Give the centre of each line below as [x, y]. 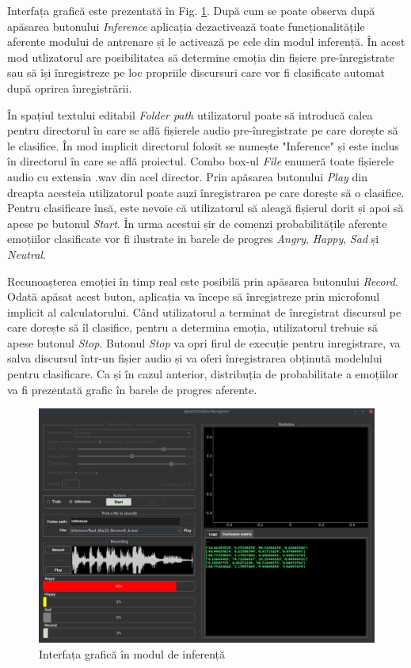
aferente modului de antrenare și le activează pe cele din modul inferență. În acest [206, 42]
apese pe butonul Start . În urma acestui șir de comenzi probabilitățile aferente [197, 223]
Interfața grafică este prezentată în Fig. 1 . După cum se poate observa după [191, 10]
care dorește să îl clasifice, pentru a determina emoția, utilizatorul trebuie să [192, 327]
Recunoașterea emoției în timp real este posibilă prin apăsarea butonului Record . [203, 281]
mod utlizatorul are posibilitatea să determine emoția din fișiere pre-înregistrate [201, 57]
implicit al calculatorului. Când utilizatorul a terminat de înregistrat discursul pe [204, 311]
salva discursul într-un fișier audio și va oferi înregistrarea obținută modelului [195, 358]
